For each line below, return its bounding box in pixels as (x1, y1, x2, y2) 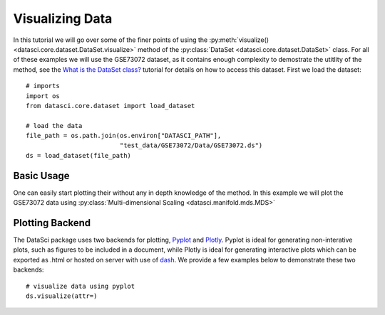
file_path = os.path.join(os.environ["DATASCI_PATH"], (26, 132, 222, 140)
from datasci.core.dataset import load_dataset (26, 102, 195, 110)
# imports (26, 82, 60, 90)
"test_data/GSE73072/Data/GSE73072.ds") (119, 142, 263, 149)
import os (26, 92, 60, 100)
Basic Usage (13, 169, 70, 181)
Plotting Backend (13, 217, 91, 229)
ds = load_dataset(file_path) (26, 151, 132, 159)
